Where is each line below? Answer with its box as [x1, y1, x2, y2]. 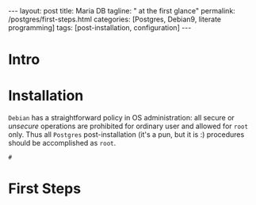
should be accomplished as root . [8, 139, 117, 148]
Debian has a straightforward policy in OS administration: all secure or [8, 113, 235, 123]
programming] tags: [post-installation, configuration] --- [8, 23, 192, 32]
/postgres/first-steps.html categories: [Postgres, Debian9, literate [8, 14, 222, 24]
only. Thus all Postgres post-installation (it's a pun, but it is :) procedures [8, 130, 245, 139]
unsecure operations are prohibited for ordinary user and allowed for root [8, 121, 248, 131]
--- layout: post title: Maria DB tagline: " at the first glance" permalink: [8, 6, 235, 15]
